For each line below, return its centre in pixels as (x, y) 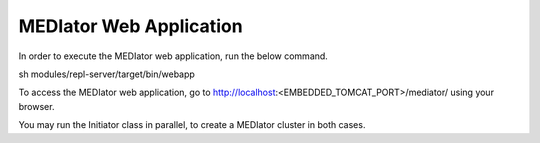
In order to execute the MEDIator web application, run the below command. (173, 56)
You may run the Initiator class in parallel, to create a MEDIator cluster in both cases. (192, 125)
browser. (36, 106)
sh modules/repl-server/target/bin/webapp (106, 74)
